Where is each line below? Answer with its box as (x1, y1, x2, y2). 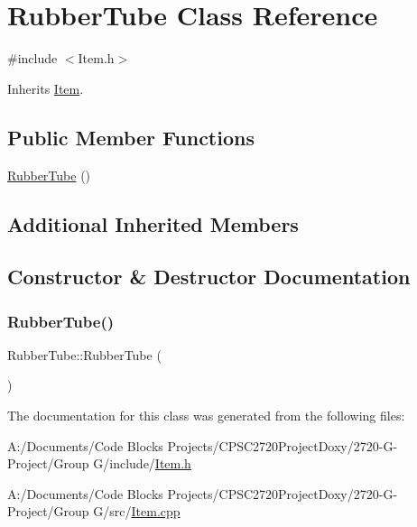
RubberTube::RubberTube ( (7, 345, 162, 364)
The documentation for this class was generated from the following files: (7, 406, 405, 425)
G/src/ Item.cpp (93, 502, 181, 521)
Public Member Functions (7, 123, 255, 151)
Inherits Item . (7, 79, 84, 97)
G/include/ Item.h (93, 454, 191, 473)
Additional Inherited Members (7, 209, 299, 237)
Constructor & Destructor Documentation (7, 263, 411, 291)
